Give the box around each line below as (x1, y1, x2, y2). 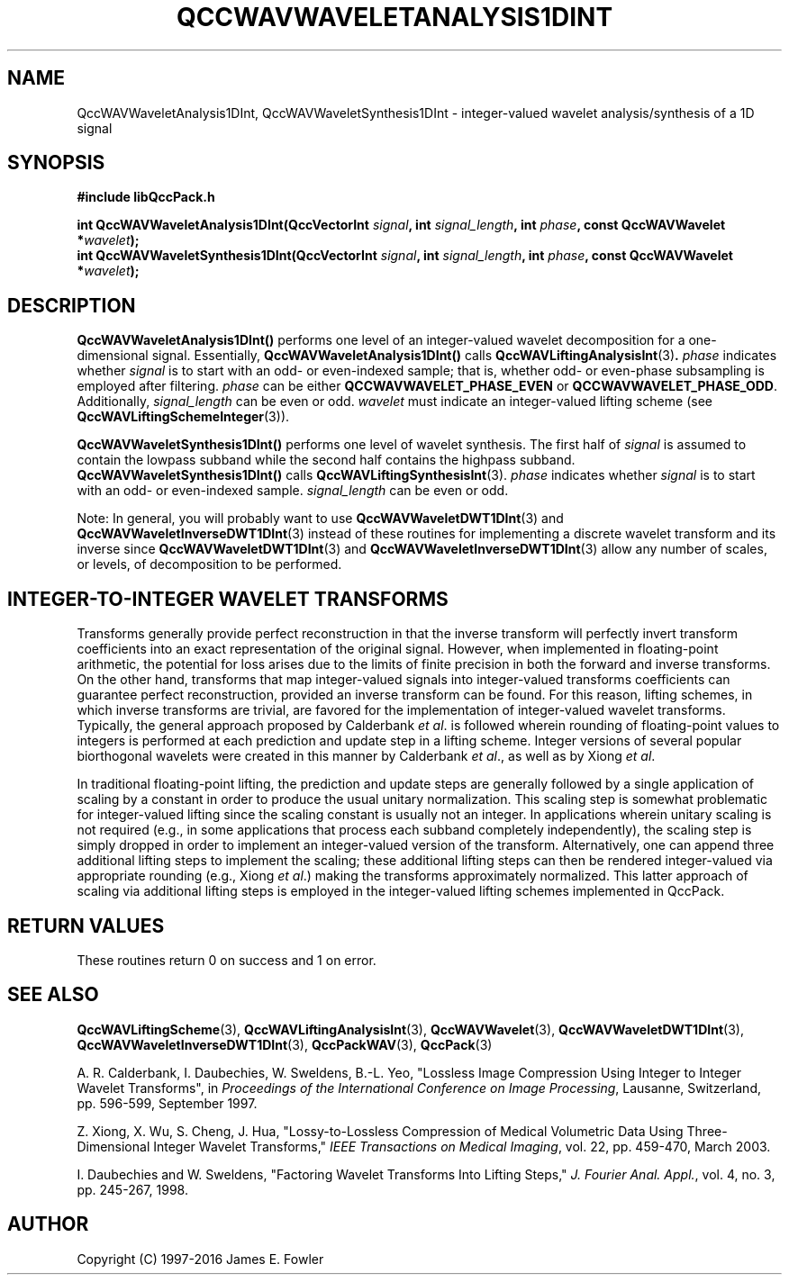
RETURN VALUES (7, 914, 165, 937)
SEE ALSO (7, 983, 99, 1007)
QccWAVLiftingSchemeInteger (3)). (77, 409, 290, 425)
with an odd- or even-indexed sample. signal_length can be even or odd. (77, 483, 509, 499)
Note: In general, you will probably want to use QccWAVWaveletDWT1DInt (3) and (77, 510, 564, 527)
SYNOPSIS (7, 151, 105, 175)
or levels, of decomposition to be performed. (77, 556, 342, 573)
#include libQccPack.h (77, 189, 215, 205)
